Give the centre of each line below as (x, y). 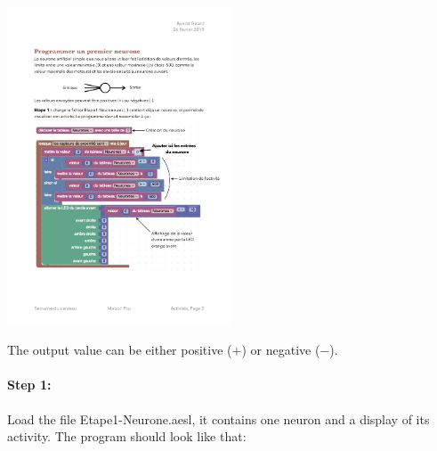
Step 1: (29, 385)
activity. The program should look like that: (127, 436)
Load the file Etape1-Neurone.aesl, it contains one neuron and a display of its (218, 418)
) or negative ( (281, 350)
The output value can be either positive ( (120, 350)
